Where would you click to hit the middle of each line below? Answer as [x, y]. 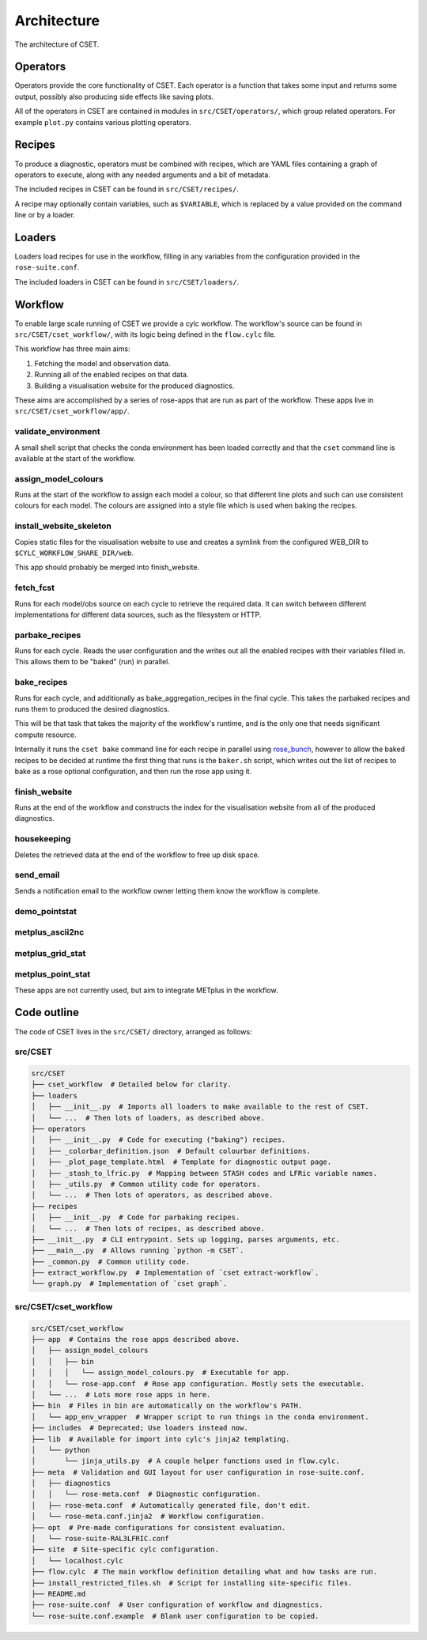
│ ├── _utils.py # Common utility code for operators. [146, 1184]
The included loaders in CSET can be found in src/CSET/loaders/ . [127, 282]
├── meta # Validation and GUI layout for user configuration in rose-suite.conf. [198, 1472]
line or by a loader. [45, 215]
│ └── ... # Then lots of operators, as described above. [152, 1195]
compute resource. [45, 735]
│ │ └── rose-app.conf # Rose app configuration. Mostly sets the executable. [198, 1383]
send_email [37, 875]
